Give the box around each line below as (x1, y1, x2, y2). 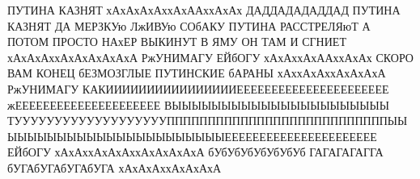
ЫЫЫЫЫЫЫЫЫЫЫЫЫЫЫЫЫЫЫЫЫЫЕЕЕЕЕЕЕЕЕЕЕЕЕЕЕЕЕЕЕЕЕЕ (7, 127, 377, 144)
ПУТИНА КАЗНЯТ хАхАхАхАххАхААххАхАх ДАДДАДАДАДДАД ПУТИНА (7, 2, 401, 18)
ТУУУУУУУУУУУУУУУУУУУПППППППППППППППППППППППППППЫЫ (7, 112, 408, 129)
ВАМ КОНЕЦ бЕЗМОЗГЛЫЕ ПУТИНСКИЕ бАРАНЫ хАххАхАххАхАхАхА (7, 65, 386, 81)
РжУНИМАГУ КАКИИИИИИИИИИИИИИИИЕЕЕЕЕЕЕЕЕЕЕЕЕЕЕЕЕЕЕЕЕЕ (7, 80, 389, 97)
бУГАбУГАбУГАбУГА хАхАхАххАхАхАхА (7, 159, 222, 176)
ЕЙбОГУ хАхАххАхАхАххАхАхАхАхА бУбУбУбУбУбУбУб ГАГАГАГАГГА (7, 144, 384, 160)
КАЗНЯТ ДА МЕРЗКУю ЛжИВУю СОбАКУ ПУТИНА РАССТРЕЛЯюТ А (7, 17, 371, 34)
